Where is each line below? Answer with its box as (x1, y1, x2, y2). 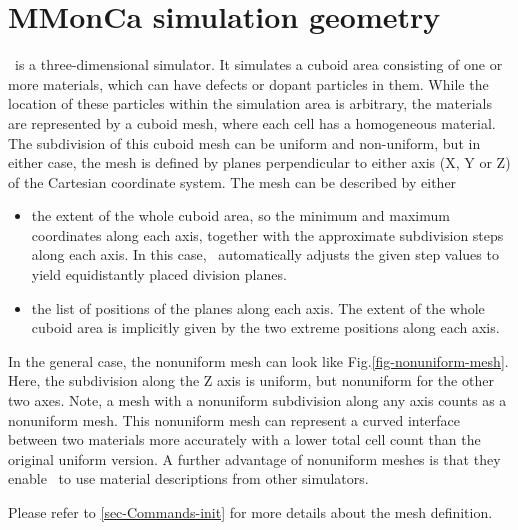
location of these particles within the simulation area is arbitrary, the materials (8, 93, 493, 114)
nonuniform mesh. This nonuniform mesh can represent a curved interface (8, 409, 461, 430)
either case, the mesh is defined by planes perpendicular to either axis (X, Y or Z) (8, 152, 511, 173)
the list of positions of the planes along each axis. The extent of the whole (31, 297, 485, 318)
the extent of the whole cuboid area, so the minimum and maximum (31, 205, 450, 226)
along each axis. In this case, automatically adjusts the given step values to (31, 244, 499, 265)
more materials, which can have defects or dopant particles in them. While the (8, 73, 489, 94)
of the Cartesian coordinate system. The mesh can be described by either (8, 171, 457, 192)
